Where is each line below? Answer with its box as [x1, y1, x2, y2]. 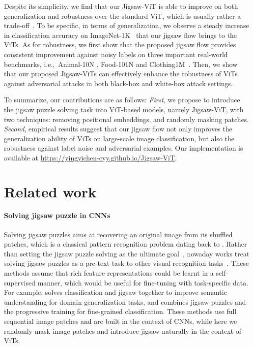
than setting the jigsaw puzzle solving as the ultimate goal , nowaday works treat [4, 248, 250, 258]
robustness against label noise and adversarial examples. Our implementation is [4, 143, 243, 153]
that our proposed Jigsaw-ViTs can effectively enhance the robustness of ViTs [4, 68, 238, 79]
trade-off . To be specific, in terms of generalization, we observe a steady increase [4, 20, 249, 31]
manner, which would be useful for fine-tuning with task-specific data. [37, 277, 249, 287]
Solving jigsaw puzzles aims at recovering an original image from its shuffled [4, 229, 233, 239]
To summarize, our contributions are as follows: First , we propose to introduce [4, 95, 240, 105]
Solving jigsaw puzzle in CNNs [4, 210, 111, 221]
